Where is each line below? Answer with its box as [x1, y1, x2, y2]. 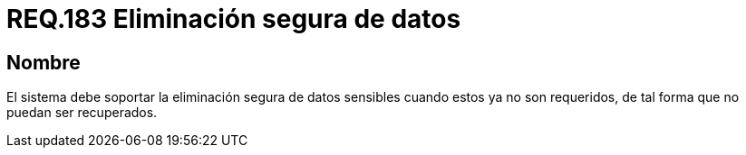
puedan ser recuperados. [6, 105, 158, 121]
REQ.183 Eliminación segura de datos [6, 4, 461, 34]
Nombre [6, 50, 81, 74]
